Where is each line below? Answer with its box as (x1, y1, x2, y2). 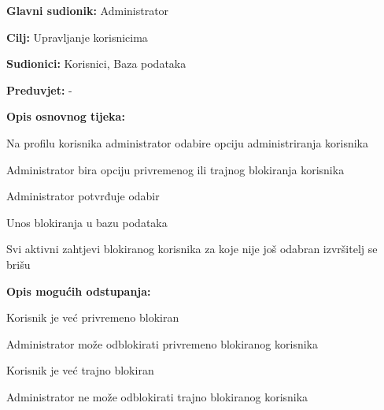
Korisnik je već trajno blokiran (6, 362, 154, 378)
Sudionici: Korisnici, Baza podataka (6, 55, 186, 72)
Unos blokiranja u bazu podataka (6, 214, 168, 230)
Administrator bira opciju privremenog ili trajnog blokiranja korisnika (6, 161, 345, 177)
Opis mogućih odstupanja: (6, 282, 151, 299)
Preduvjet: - (6, 81, 72, 98)
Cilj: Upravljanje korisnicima (6, 28, 148, 45)
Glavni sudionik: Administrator (6, 2, 169, 18)
